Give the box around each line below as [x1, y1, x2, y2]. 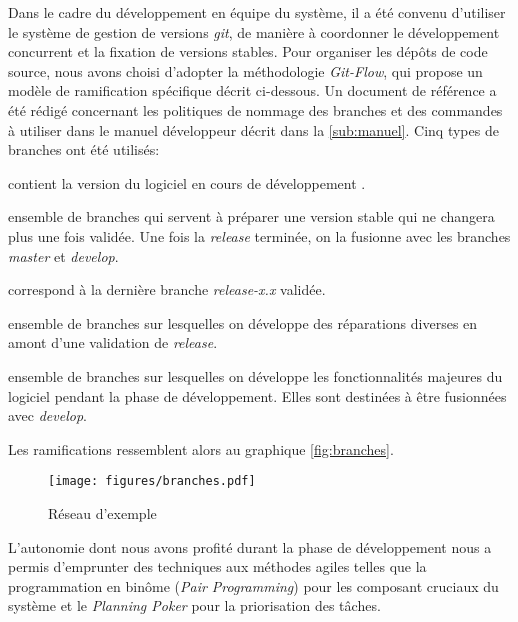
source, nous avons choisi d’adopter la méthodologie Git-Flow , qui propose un [8, 60, 483, 81]
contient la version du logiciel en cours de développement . [8, 172, 366, 193]
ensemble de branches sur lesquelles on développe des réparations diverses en [8, 312, 478, 333]
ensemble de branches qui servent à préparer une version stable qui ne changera [8, 206, 495, 227]
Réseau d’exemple [48, 502, 157, 523]
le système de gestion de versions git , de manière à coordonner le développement [8, 21, 500, 42]
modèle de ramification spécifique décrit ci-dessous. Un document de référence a [8, 80, 497, 101]
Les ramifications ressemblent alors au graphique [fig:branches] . [8, 438, 394, 459]
